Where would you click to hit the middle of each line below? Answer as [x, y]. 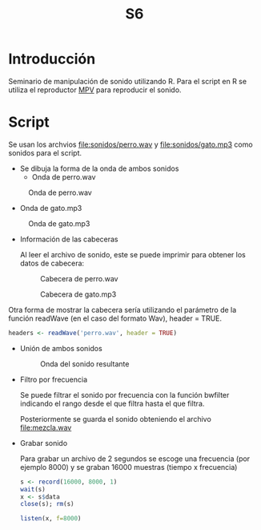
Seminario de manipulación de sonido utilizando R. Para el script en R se [127, 81]
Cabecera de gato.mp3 [78, 294]
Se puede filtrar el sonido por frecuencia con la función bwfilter [124, 394]
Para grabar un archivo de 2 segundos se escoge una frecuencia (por [135, 459]
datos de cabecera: [52, 263]
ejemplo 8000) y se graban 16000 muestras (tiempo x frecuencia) [128, 467]
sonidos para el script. [45, 152]
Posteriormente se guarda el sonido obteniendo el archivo [116, 419]
